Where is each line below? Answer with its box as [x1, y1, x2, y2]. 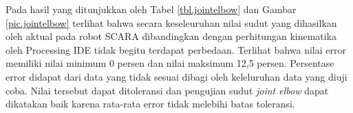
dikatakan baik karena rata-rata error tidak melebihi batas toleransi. [6, 96, 295, 111]
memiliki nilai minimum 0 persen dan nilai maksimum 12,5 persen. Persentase [6, 56, 334, 70]
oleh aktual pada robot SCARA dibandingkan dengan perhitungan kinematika [6, 29, 337, 43]
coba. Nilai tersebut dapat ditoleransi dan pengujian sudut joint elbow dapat [6, 83, 329, 97]
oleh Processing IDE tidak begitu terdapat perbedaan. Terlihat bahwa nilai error [6, 42, 346, 56]
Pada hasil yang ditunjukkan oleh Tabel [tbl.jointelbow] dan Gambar [6, 2, 297, 16]
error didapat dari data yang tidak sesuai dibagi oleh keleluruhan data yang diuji [6, 69, 347, 83]
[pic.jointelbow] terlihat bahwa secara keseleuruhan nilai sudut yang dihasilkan [6, 15, 337, 30]
